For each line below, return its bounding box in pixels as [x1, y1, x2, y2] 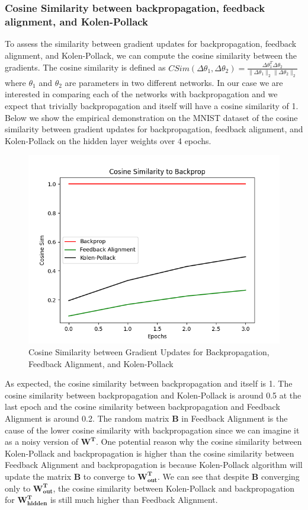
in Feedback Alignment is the [181, 412, 288, 424]
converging [261, 470, 300, 482]
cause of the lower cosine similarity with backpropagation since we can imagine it [5, 423, 300, 436]
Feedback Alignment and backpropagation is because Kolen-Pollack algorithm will [5, 458, 303, 471]
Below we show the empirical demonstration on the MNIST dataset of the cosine [5, 111, 298, 123]
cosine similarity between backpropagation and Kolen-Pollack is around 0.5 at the [5, 388, 301, 401]
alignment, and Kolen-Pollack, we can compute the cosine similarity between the [5, 49, 297, 61]
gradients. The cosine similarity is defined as [5, 61, 166, 74]
